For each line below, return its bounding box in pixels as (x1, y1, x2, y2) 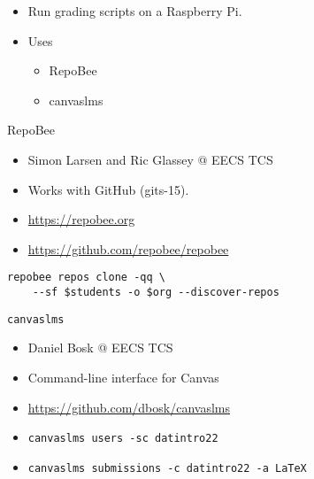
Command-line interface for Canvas (27, 367, 219, 386)
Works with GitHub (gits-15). (27, 180, 189, 198)
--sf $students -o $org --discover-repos (32, 286, 280, 298)
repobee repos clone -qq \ (7, 271, 165, 284)
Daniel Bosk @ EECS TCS (27, 338, 173, 357)
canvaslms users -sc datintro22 (27, 432, 218, 445)
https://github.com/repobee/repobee (27, 239, 229, 258)
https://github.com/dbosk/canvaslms (27, 398, 231, 416)
